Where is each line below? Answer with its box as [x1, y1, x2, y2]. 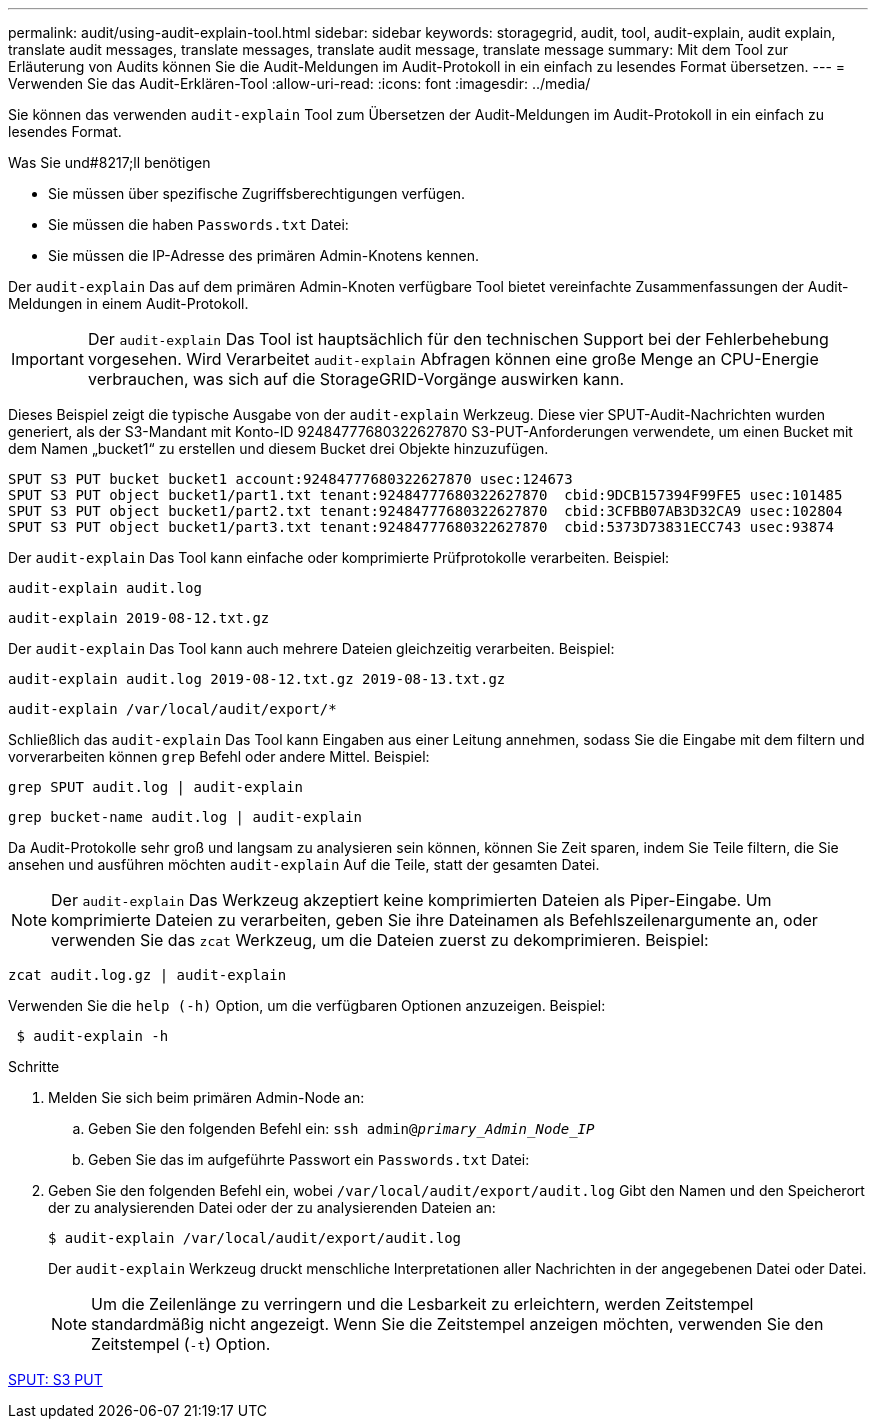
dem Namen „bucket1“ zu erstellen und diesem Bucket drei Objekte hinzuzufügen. [8, 440, 549, 457]
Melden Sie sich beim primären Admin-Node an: [48, 1089, 365, 1106]
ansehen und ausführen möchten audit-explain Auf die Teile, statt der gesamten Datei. [8, 856, 600, 873]
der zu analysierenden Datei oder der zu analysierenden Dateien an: [48, 1199, 496, 1216]
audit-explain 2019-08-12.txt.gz [8, 610, 270, 626]
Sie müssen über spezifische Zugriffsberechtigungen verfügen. [48, 185, 466, 202]
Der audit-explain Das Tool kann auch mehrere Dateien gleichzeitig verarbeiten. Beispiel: [8, 640, 615, 657]
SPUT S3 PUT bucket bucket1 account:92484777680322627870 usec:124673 [8, 471, 573, 487]
